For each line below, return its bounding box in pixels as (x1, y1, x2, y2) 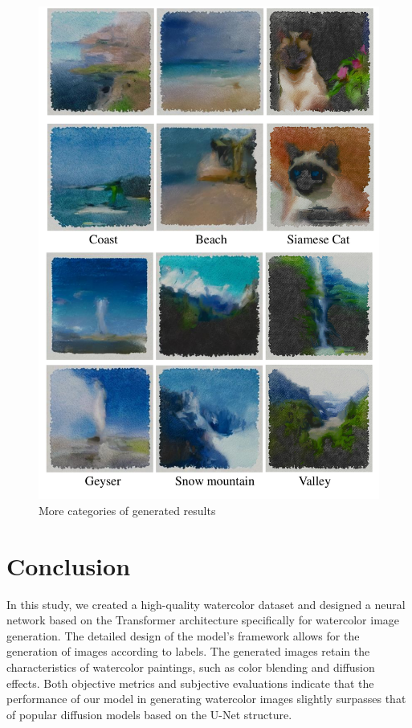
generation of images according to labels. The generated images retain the (6, 643, 370, 660)
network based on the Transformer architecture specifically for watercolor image (6, 611, 400, 628)
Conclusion (6, 549, 131, 582)
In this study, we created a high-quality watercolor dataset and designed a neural (6, 595, 406, 612)
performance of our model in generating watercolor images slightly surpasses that (6, 690, 406, 707)
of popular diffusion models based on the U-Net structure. (6, 706, 292, 722)
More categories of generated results (39, 501, 216, 518)
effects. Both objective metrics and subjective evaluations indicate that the (6, 674, 374, 691)
